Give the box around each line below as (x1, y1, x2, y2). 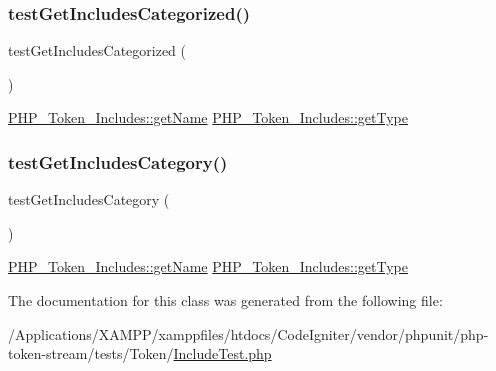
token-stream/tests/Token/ (8, 343, 174, 364)
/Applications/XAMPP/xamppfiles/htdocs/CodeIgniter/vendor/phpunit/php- (8, 323, 489, 344)
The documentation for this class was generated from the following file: (8, 290, 443, 310)
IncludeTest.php (173, 343, 272, 364)
